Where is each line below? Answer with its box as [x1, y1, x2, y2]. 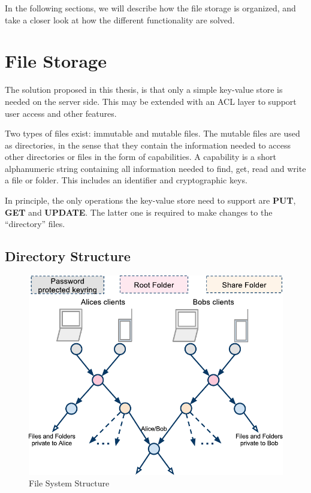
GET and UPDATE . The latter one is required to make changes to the [5, 205, 273, 218]
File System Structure [29, 477, 110, 489]
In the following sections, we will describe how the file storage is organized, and [5, 2, 296, 14]
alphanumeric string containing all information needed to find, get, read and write [5, 162, 306, 174]
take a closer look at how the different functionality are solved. [5, 13, 235, 26]
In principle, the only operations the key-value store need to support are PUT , [5, 194, 296, 207]
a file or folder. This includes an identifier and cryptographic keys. [5, 174, 247, 186]
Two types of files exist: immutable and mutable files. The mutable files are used [5, 127, 300, 140]
